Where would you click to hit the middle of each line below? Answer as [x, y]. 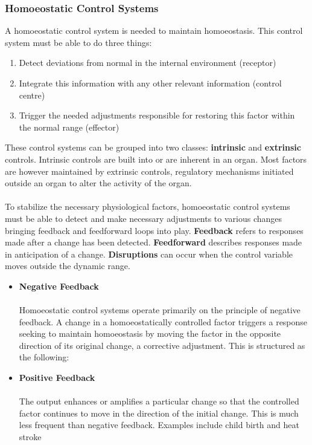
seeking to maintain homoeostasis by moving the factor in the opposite [150, 333]
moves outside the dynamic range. [68, 266]
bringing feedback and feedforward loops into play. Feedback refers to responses [154, 230]
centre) [32, 95]
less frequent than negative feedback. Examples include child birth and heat [159, 425]
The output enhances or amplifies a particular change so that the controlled [159, 401]
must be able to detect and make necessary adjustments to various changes [144, 218]
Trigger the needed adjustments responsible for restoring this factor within [157, 115]
